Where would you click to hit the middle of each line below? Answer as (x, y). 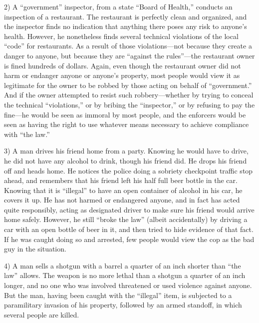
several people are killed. (42, 314)
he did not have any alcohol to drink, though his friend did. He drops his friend (126, 160)
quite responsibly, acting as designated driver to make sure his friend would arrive (129, 209)
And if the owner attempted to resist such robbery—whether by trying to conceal (129, 95)
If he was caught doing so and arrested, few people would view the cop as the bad (129, 239)
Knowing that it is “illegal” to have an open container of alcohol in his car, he (123, 190)
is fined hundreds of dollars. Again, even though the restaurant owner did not (123, 65)
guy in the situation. (35, 249)
